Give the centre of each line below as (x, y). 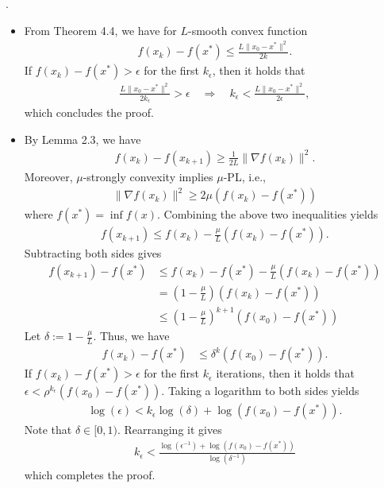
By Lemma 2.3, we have (83, 139)
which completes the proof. (90, 475)
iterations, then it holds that (285, 373)
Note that (48, 430)
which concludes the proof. (89, 112)
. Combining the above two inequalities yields (268, 214)
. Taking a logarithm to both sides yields (260, 391)
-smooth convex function (248, 30)
